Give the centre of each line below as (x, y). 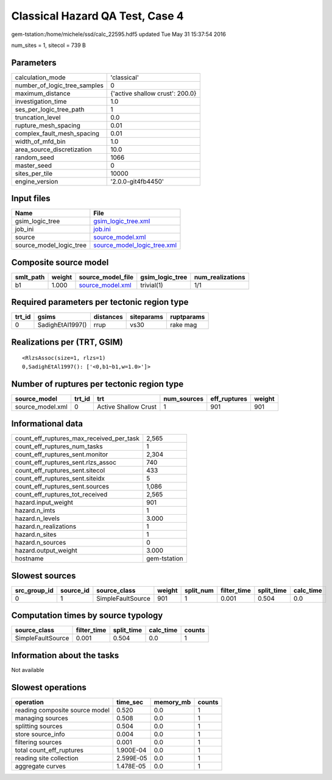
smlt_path (30, 277)
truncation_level (38, 117)
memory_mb (172, 702)
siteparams (147, 317)
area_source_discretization (53, 149)
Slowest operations (49, 687)
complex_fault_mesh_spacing (57, 133)
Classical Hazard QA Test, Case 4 (97, 16)
